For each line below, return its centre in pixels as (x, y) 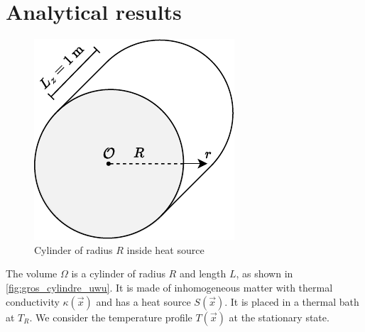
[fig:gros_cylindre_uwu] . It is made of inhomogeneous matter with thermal (169, 287)
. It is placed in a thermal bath (292, 301)
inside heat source (165, 249)
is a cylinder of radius (118, 273)
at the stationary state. (279, 317)
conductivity (33, 301)
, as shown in (265, 273)
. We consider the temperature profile (111, 317)
